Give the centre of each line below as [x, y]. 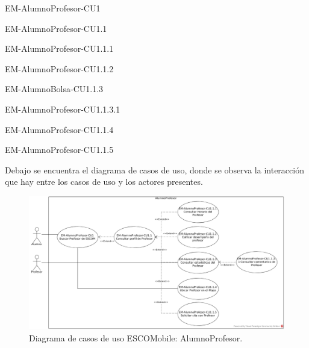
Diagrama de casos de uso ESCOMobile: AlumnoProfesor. [136, 337]
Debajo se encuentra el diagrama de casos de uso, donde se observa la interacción [154, 169]
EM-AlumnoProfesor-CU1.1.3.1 [63, 109]
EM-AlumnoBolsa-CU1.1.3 [54, 89]
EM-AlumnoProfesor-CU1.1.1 [59, 48]
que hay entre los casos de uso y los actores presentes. [104, 182]
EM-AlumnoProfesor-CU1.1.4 [59, 129]
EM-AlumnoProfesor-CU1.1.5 [59, 150]
